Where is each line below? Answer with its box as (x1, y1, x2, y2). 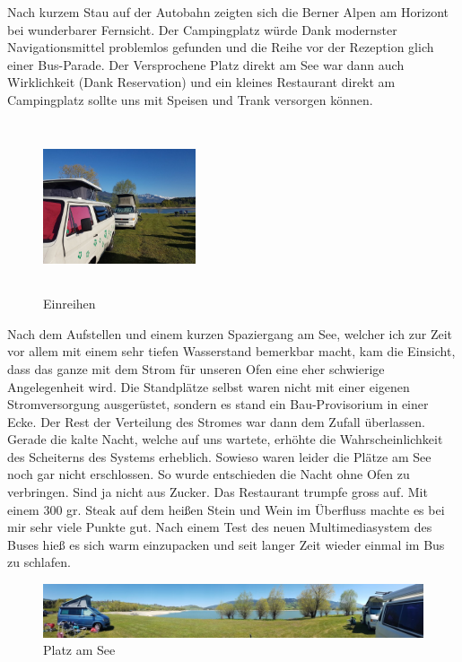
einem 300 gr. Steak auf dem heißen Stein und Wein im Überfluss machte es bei (7, 500, 445, 518)
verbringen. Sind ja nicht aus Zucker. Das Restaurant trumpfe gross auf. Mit (7, 483, 428, 501)
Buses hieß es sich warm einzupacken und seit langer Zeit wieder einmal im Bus (7, 535, 445, 553)
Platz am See (43, 640, 116, 659)
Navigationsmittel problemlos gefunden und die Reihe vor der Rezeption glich (7, 38, 434, 57)
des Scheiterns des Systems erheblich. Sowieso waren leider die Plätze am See (7, 447, 431, 466)
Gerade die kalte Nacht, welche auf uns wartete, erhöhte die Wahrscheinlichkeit (7, 430, 443, 449)
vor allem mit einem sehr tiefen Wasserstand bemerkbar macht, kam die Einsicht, (7, 342, 456, 361)
